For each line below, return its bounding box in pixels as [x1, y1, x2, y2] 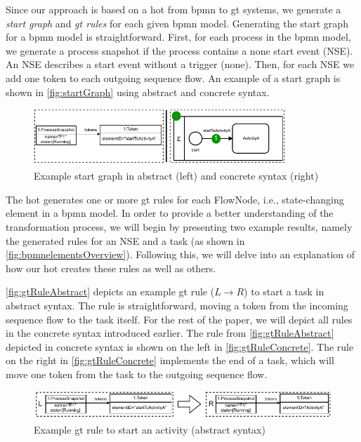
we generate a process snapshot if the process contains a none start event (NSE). [6, 43, 353, 58]
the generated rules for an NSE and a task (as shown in [6, 233, 245, 248]
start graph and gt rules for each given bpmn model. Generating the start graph [6, 15, 348, 30]
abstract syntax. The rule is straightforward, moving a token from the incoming [6, 297, 348, 312]
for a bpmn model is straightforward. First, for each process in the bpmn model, [6, 29, 351, 44]
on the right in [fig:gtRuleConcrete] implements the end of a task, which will [6, 353, 334, 368]
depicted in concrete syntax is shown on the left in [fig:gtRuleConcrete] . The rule [6, 339, 354, 354]
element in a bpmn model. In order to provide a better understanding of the [6, 206, 334, 220]
